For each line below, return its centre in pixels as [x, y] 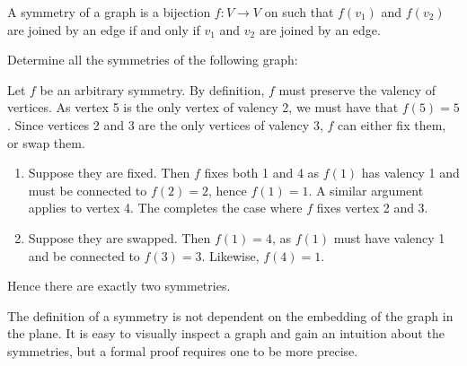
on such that [299, 12]
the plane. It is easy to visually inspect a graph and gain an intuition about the [226, 333]
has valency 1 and [410, 173]
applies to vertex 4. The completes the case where [165, 208]
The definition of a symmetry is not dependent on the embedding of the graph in [230, 315]
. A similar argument [366, 190]
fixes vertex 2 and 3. [372, 208]
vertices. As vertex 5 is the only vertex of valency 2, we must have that [203, 107]
